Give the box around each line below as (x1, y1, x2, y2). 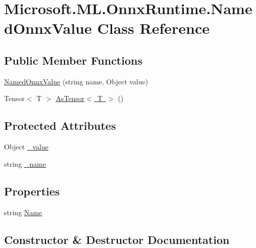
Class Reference (97, 18, 210, 38)
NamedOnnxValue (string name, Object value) (4, 76, 148, 86)
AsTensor (56, 93, 85, 104)
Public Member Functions (4, 52, 142, 68)
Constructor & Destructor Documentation (4, 231, 230, 247)
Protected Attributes (4, 118, 116, 133)
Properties (4, 183, 60, 199)
